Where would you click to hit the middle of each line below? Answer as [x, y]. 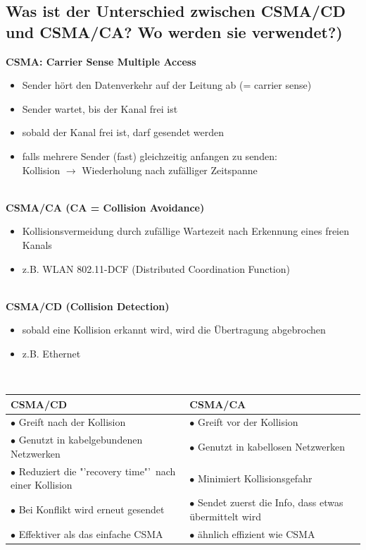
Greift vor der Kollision [248, 422]
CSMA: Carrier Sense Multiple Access [101, 61]
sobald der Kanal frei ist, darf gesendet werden [123, 132]
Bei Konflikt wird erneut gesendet [91, 509]
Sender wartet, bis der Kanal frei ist [100, 108]
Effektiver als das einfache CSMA [91, 533]
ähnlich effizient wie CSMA [256, 533]
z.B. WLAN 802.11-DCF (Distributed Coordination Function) [156, 268]
